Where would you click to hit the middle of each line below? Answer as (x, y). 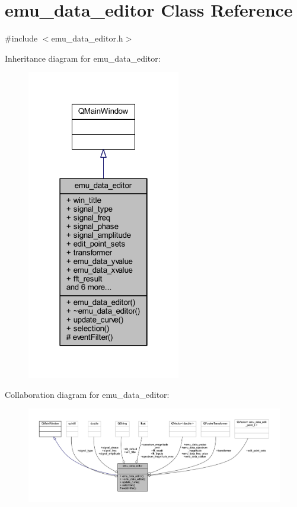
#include (21, 38)
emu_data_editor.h (87, 38)
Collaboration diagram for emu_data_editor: (87, 394)
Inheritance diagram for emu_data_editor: (83, 58)
